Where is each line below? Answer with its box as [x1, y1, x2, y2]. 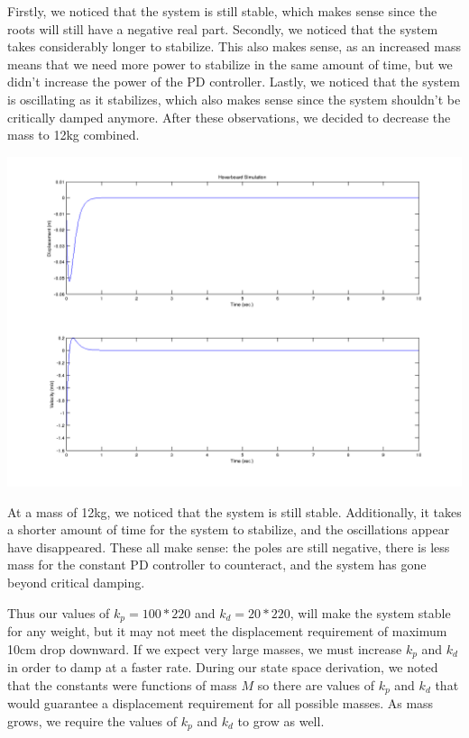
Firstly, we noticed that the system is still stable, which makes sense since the [7, 2, 437, 20]
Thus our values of [7, 603, 110, 622]
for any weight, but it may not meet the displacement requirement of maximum [7, 621, 447, 640]
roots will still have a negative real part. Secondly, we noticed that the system [7, 19, 438, 38]
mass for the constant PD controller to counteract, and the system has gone [7, 555, 427, 574]
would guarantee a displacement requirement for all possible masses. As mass [7, 694, 434, 713]
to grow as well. [237, 711, 325, 730]
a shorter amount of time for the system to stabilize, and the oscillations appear [7, 520, 450, 539]
